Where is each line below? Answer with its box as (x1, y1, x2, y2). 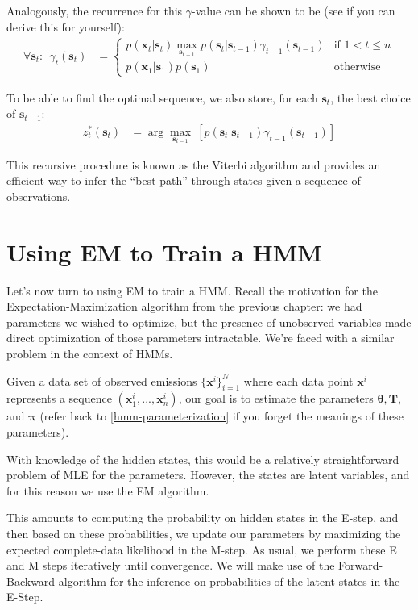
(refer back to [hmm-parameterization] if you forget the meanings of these (39, 407, 404, 424)
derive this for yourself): (6, 18, 125, 35)
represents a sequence (6, 390, 112, 407)
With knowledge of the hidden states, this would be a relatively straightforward (6, 450, 399, 467)
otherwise (333, 61, 381, 73)
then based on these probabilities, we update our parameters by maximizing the (6, 524, 401, 541)
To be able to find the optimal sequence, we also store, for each (6, 89, 318, 106)
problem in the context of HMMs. (6, 345, 173, 362)
